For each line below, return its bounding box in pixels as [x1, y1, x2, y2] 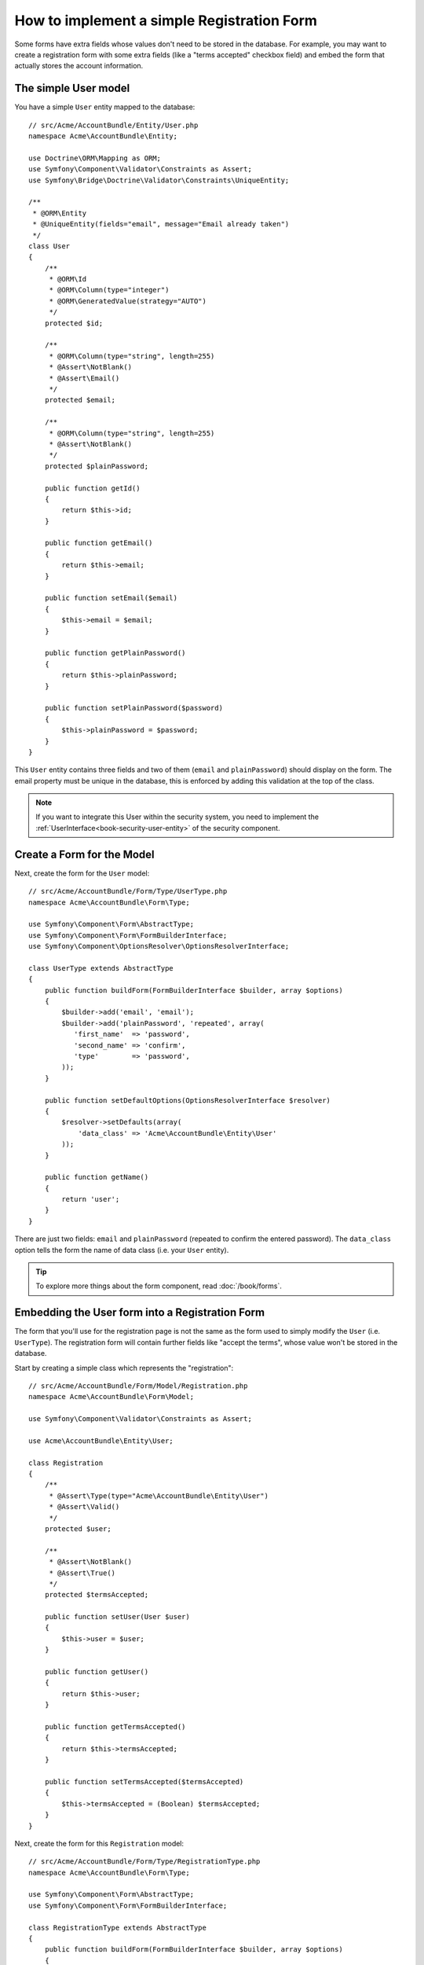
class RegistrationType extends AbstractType [28, 1923, 207, 1932]
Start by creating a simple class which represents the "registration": [14, 1363, 234, 1372]
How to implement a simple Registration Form [14, 12, 318, 29]
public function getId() [44, 483, 141, 493]
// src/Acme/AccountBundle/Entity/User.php [28, 120, 199, 130]
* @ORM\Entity [32, 208, 87, 218]
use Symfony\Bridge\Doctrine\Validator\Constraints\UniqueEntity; [28, 175, 290, 185]
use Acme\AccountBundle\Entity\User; [28, 1436, 174, 1445]
